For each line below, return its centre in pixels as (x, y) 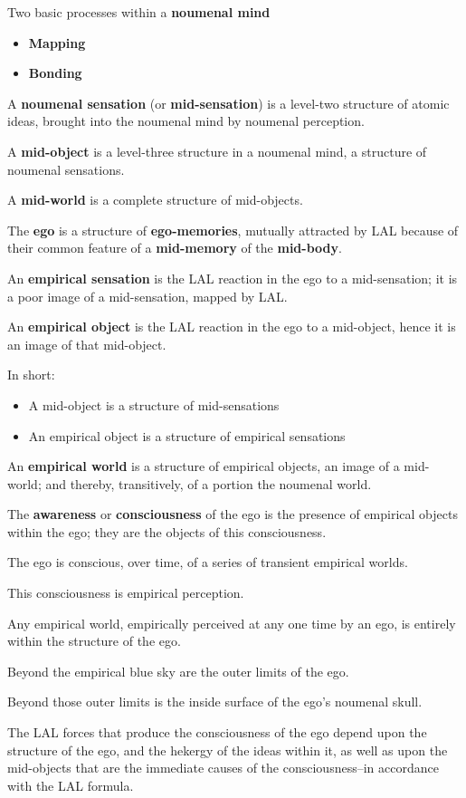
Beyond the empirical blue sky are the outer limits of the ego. (178, 671)
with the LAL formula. (71, 785)
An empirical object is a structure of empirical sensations (187, 435)
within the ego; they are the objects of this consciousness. (167, 531)
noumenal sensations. (66, 169)
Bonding (55, 73)
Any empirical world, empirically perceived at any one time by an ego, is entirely (232, 623)
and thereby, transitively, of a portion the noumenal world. (209, 483)
